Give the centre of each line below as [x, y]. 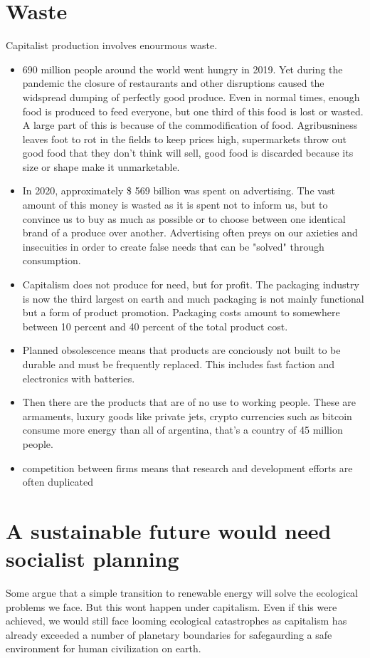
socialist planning [92, 559]
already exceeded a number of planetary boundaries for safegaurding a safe [169, 634]
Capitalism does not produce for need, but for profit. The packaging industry [191, 284]
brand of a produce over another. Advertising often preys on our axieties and [190, 233]
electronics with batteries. [79, 378]
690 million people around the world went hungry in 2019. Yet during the [183, 69]
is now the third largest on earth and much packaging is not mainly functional [193, 298]
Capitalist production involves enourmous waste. [112, 45]
